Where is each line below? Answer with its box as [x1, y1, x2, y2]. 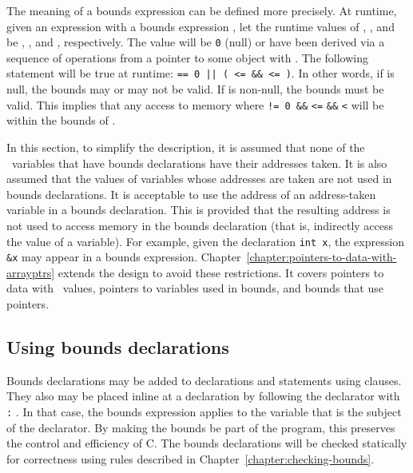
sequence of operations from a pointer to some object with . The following [6, 49, 368, 66]
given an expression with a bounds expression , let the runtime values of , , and [6, 18, 395, 34]
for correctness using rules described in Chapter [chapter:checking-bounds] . [6, 450, 375, 467]
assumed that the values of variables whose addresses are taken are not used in [6, 170, 392, 187]
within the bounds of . [6, 112, 116, 129]
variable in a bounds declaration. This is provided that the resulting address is [6, 201, 391, 218]
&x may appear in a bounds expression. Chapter [6, 248, 241, 265]
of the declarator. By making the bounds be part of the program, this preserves [6, 419, 395, 435]
